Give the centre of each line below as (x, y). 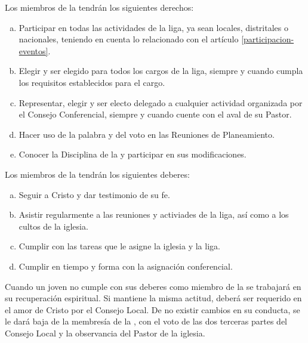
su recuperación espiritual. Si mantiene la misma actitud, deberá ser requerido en (153, 298)
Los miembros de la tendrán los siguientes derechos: (99, 7)
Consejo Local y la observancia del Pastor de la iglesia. (105, 333)
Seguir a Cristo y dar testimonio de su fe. (94, 194)
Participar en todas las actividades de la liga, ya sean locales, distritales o (153, 27)
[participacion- (268, 39)
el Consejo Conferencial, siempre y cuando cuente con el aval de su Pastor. (155, 114)
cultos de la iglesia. (53, 226)
